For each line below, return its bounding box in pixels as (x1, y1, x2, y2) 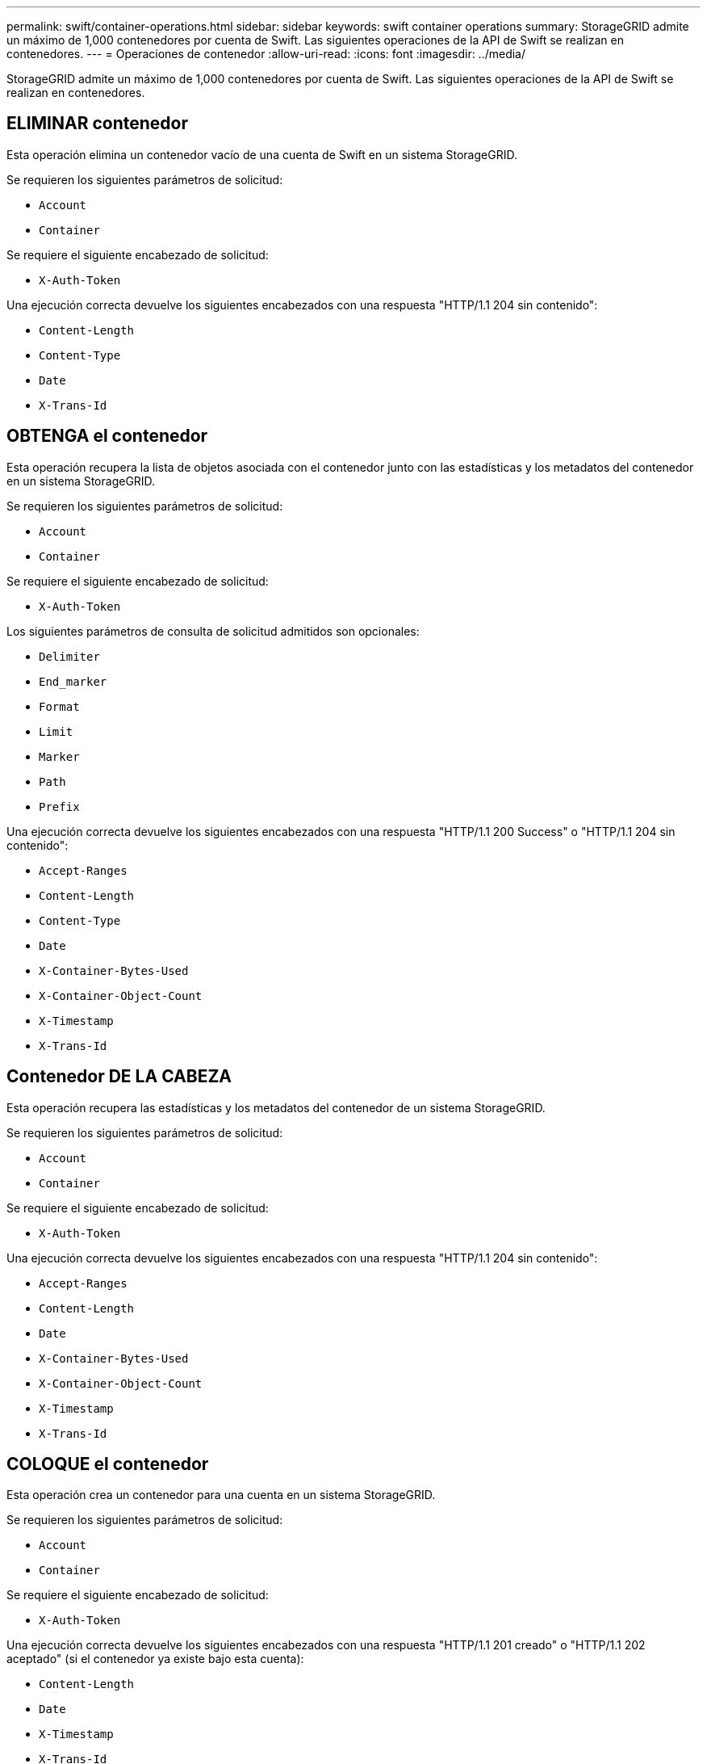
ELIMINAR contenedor (6, 113, 188, 134)
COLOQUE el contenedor (6, 1453, 209, 1474)
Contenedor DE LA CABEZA (6, 1066, 232, 1087)
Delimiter (39, 649, 100, 663)
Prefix (39, 800, 80, 813)
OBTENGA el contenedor (6, 426, 208, 447)
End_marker (39, 674, 107, 688)
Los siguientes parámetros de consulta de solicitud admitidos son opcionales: (6, 624, 420, 638)
